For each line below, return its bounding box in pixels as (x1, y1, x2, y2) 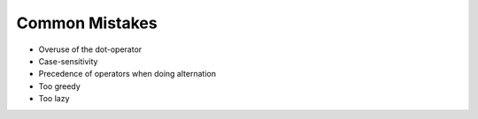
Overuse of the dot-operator (38, 44, 143, 55)
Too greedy (38, 80, 81, 92)
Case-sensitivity (38, 56, 98, 66)
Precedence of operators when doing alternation (38, 69, 217, 79)
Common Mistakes (16, 13, 158, 33)
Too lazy (38, 93, 70, 104)
